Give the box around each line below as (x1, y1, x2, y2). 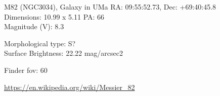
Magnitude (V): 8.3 (4, 21, 64, 32)
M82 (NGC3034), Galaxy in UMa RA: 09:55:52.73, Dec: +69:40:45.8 (4, 2, 216, 12)
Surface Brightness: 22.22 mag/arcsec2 (4, 48, 123, 58)
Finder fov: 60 (4, 64, 48, 75)
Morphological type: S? (4, 38, 76, 48)
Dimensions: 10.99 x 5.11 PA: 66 (4, 11, 105, 22)
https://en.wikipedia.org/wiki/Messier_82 (4, 81, 135, 92)
